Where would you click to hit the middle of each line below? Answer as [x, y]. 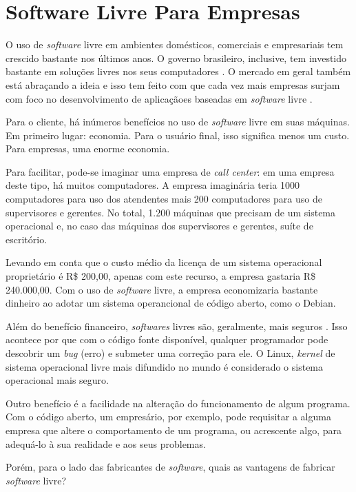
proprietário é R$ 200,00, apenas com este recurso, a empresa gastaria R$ [161, 276]
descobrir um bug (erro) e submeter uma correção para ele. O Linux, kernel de [170, 353]
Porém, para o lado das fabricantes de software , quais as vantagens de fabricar [170, 467]
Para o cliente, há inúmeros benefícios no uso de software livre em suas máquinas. [178, 122]
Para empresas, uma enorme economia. [88, 148]
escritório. [27, 239]
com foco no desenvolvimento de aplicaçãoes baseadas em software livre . [159, 98]
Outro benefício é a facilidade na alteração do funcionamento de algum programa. [178, 403]
